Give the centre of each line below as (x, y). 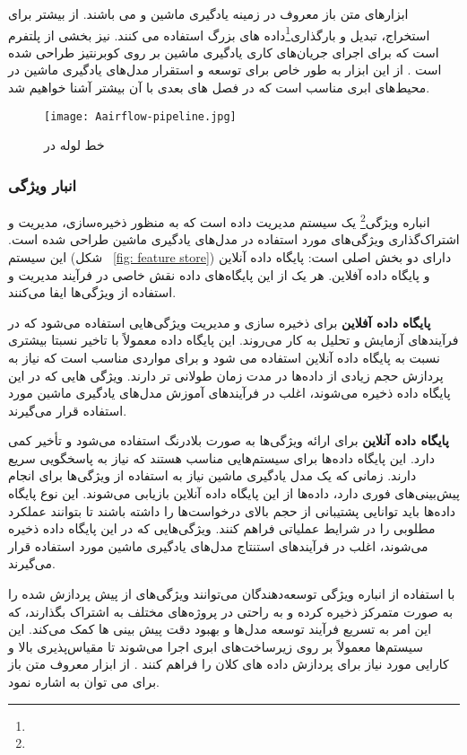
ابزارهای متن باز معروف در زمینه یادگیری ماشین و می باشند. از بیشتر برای (208, 13)
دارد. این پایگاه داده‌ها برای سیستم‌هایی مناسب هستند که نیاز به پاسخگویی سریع (221, 457)
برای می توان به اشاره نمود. (84, 681)
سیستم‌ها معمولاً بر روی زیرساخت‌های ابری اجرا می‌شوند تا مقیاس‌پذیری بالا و (216, 646)
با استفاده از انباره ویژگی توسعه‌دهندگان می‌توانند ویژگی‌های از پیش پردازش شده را (232, 594)
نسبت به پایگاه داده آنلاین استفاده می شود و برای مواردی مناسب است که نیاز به (224, 357)
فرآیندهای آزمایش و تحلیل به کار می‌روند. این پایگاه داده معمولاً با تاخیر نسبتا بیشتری (233, 340)
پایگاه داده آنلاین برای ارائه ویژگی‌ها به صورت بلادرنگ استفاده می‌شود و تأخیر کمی (229, 440)
